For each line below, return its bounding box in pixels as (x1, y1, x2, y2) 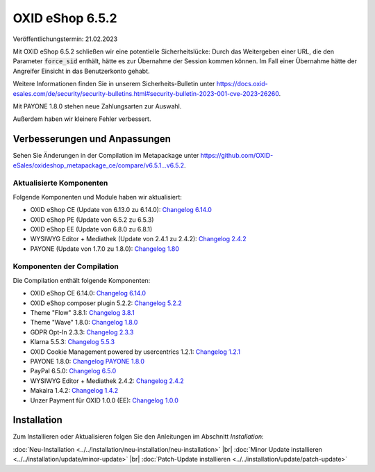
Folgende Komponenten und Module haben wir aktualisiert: (12, 193, 182, 201)
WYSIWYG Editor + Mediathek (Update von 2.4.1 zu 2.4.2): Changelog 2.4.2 (30, 235, 247, 243)
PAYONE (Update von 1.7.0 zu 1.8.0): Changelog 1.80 (30, 244, 180, 253)
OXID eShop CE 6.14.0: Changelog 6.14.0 (30, 289, 146, 298)
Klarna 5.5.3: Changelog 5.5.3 (30, 338, 115, 346)
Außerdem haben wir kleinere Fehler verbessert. (12, 115, 151, 123)
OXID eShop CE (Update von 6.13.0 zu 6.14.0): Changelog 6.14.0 (30, 206, 212, 214)
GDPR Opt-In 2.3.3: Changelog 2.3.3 (30, 327, 134, 336)
